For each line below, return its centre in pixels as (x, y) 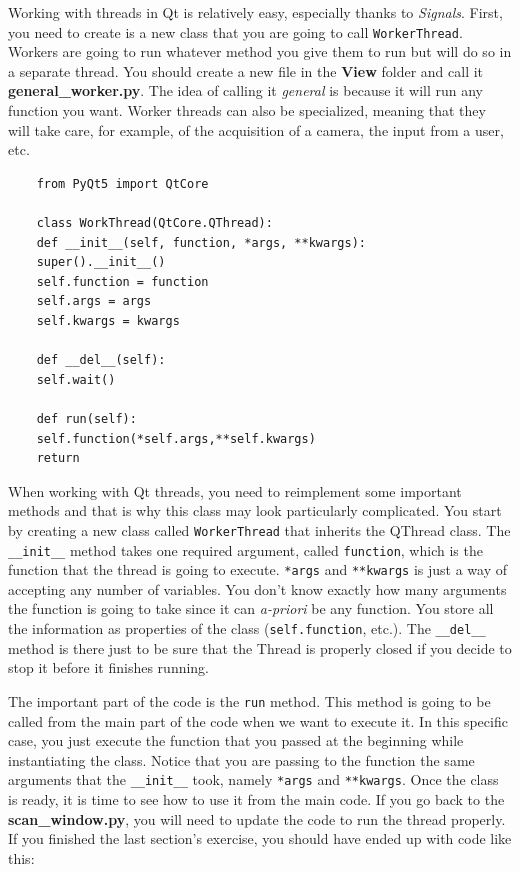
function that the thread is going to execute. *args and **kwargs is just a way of (257, 569)
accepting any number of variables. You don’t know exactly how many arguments (257, 588)
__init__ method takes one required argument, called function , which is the (245, 549)
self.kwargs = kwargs (108, 320)
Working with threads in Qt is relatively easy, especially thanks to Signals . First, (255, 12)
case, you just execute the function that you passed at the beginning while (236, 740)
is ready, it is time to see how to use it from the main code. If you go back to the (256, 799)
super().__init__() (101, 262)
